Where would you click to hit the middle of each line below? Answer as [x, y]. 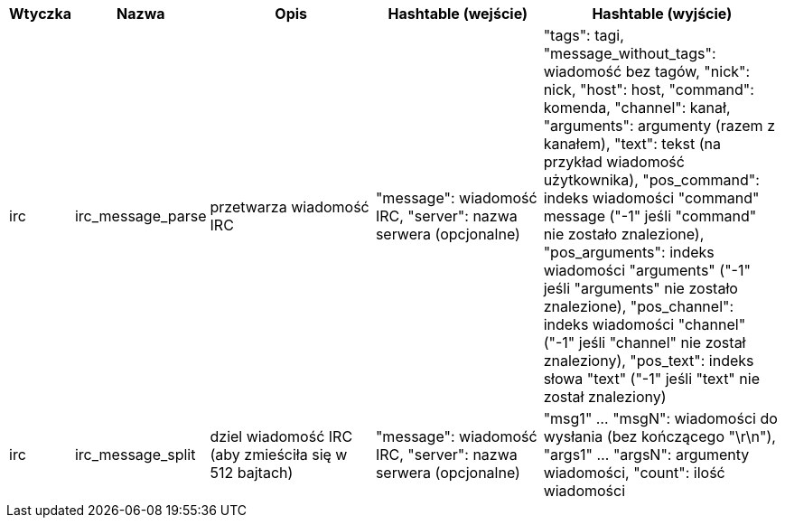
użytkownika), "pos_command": [651, 180]
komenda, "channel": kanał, [637, 108]
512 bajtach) [252, 473]
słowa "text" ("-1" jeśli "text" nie [651, 379]
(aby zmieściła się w [279, 455]
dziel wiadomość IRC [281, 436]
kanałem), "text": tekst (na [632, 144]
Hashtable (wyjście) [662, 14]
